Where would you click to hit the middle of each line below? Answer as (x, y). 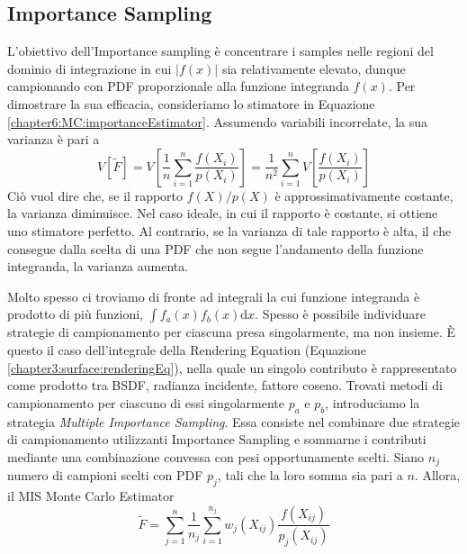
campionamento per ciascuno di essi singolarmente (146, 402)
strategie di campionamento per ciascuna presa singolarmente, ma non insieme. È (232, 332)
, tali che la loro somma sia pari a (310, 475)
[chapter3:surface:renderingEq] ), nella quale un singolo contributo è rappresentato (232, 367)
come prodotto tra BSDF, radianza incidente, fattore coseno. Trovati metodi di (225, 385)
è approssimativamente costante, (364, 195)
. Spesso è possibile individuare (340, 314)
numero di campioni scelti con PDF (105, 475)
